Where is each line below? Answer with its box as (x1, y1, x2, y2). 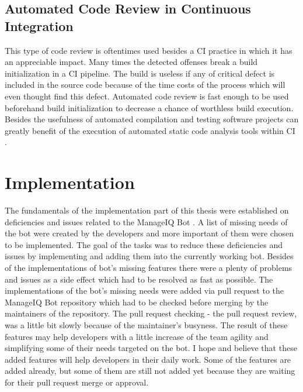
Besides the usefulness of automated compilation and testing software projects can (5, 113, 299, 125)
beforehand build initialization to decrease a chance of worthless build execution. (5, 101, 294, 114)
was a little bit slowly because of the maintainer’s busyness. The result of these (5, 319, 288, 331)
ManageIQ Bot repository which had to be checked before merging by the (5, 295, 269, 308)
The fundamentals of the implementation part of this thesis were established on (5, 204, 289, 216)
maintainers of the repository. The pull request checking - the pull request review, (5, 307, 297, 319)
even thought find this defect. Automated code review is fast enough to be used (5, 90, 289, 102)
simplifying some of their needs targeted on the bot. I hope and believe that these (5, 342, 297, 354)
